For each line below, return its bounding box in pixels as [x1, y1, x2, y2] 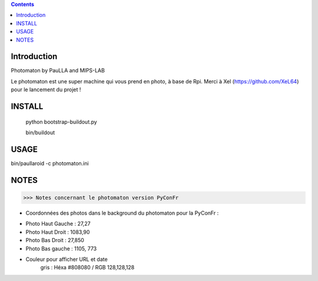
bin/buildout [25, 129, 55, 136]
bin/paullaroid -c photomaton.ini [11, 159, 89, 167]
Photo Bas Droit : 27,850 [25, 237, 85, 244]
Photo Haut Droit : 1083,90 [25, 228, 90, 235]
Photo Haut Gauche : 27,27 [25, 220, 91, 228]
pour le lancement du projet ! [11, 86, 81, 93]
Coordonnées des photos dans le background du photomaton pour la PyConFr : [25, 209, 219, 216]
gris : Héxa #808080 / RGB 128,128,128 [40, 264, 135, 271]
